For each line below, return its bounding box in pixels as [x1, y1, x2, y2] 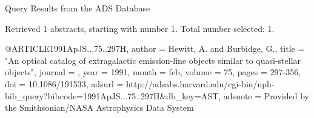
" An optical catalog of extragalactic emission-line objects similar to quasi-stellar [5, 54, 301, 66]
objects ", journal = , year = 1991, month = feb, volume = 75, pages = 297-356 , [5, 66, 301, 78]
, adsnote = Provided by [218, 89, 309, 102]
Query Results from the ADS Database [5, 2, 150, 14]
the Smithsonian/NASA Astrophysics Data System [5, 101, 194, 114]
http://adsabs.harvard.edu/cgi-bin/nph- [126, 77, 275, 90]
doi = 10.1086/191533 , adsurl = [5, 77, 124, 90]
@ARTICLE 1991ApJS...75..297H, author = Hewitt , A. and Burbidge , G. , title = [5, 42, 305, 55]
